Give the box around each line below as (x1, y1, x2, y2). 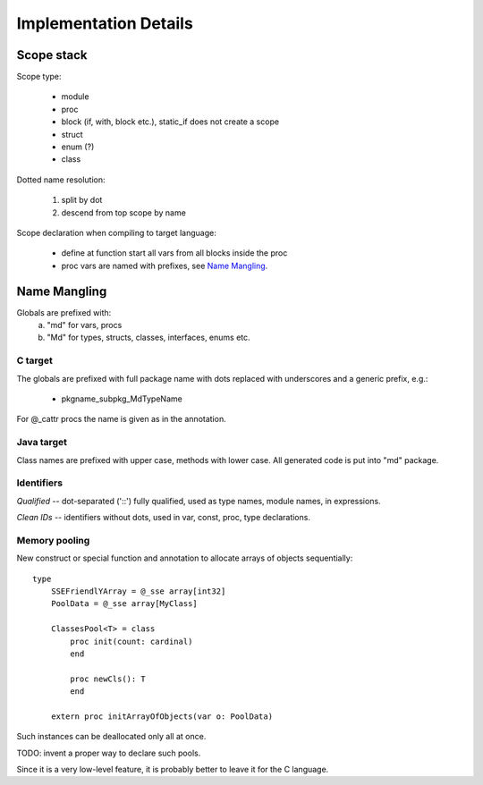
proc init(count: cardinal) (70, 636, 193, 646)
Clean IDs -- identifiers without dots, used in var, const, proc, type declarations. (16, 512, 310, 523)
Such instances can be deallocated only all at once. (16, 731, 207, 742)
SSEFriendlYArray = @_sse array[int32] (50, 586, 226, 596)
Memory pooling (16, 534, 90, 546)
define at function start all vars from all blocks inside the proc (61, 248, 288, 258)
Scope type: (16, 72, 62, 82)
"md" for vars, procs (47, 320, 123, 331)
